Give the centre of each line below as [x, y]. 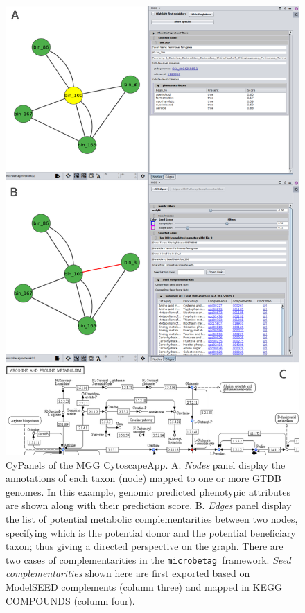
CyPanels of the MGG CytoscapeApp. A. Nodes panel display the [146, 464]
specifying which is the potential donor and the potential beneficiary [151, 532]
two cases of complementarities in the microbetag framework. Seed [148, 559]
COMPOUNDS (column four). [70, 600]
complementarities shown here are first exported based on [128, 573]
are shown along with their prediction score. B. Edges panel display [149, 505]
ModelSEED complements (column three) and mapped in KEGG [144, 587]
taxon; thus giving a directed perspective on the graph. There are [145, 546]
